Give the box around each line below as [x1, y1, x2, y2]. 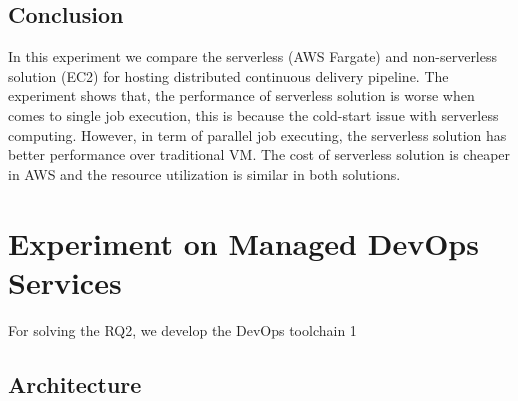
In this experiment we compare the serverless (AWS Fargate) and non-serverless [8, 46, 498, 67]
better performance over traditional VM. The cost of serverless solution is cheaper [8, 144, 511, 165]
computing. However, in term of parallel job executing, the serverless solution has [8, 124, 507, 145]
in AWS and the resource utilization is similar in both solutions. [8, 163, 401, 184]
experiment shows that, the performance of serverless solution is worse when [8, 85, 475, 106]
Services [8, 261, 122, 302]
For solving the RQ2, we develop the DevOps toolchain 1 [8, 319, 357, 340]
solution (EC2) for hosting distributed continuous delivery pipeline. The [8, 65, 449, 86]
